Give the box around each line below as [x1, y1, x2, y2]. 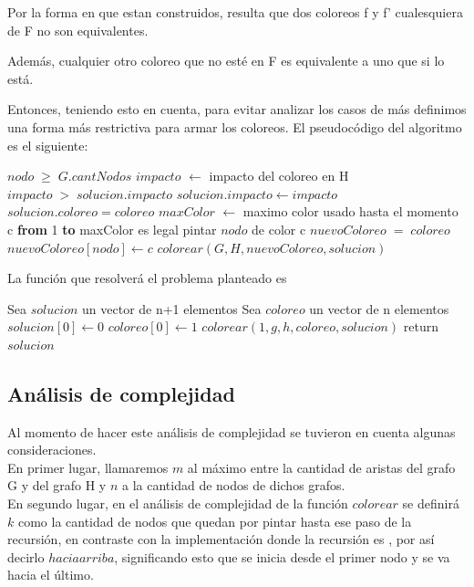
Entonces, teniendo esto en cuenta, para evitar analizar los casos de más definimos [7, 100, 467, 119]
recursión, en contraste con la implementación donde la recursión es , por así [7, 529, 435, 549]
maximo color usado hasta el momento [242, 202, 459, 221]
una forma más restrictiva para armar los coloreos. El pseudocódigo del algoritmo [7, 117, 462, 136]
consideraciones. [7, 440, 97, 459]
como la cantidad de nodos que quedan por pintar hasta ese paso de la [17, 511, 412, 530]
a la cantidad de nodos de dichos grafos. [121, 476, 345, 495]
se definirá [402, 494, 459, 513]
